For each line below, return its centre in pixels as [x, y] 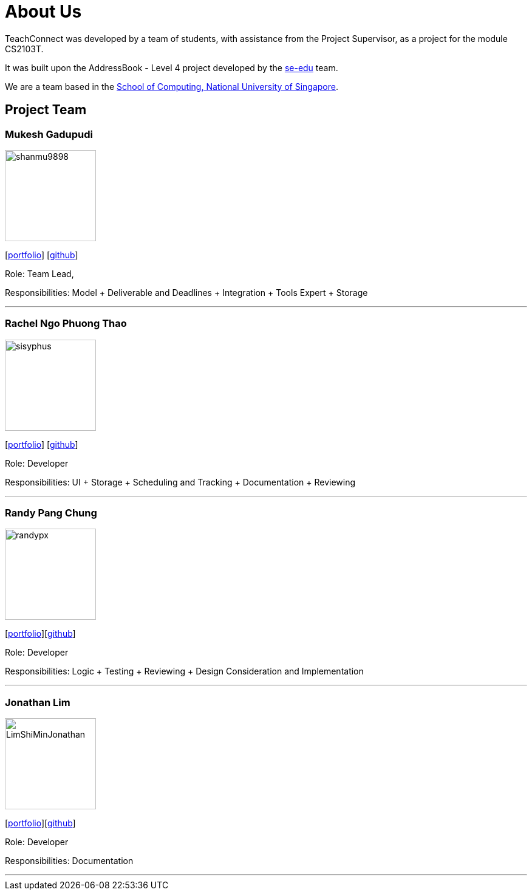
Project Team [46, 110]
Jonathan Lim [38, 702]
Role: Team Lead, [39, 273]
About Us [43, 12]
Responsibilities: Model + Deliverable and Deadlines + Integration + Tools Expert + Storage [186, 292]
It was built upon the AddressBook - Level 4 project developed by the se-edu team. [172, 67]
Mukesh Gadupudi [49, 134]
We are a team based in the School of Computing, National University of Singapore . [172, 86]
